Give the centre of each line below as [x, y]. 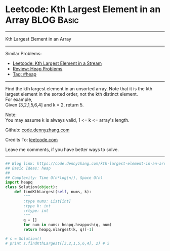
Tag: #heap [25, 74]
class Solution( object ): [31, 187]
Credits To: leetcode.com [32, 139]
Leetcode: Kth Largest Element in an [83, 9]
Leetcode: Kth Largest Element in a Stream [57, 63]
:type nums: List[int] [47, 201]
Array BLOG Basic [42, 20]
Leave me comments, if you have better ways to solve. [62, 149]
